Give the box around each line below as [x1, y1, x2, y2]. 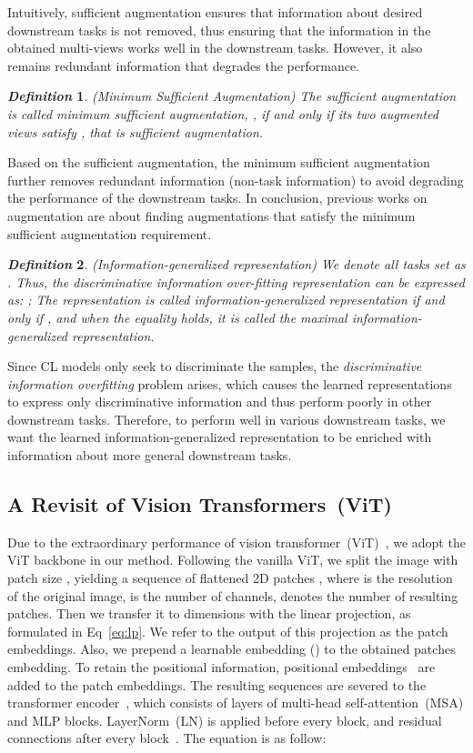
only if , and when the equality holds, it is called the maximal [7, 307, 347, 326]
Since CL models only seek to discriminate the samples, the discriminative [7, 356, 422, 376]
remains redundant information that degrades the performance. [7, 55, 359, 75]
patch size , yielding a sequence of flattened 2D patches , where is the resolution [7, 568, 453, 587]
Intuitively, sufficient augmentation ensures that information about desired [7, 3, 423, 21]
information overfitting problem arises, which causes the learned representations [7, 374, 452, 393]
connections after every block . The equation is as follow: [7, 728, 327, 748]
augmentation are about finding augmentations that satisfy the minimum [7, 206, 416, 225]
